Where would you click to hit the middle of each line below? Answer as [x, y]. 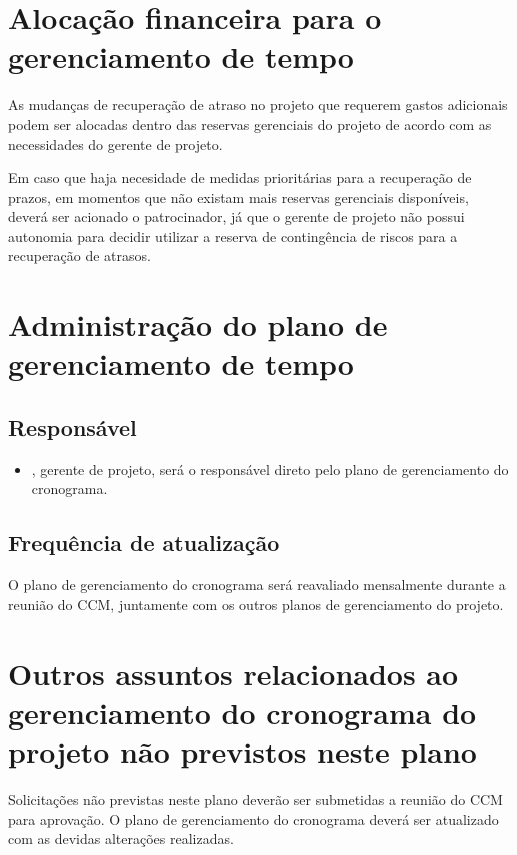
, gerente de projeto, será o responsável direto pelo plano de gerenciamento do [270, 468]
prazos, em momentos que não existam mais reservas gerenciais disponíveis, [238, 196]
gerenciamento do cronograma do [242, 711]
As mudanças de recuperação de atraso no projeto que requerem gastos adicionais [258, 104]
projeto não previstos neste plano [242, 750]
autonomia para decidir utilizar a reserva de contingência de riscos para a [233, 235]
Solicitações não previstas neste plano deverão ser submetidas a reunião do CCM [255, 798]
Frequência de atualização [144, 542]
